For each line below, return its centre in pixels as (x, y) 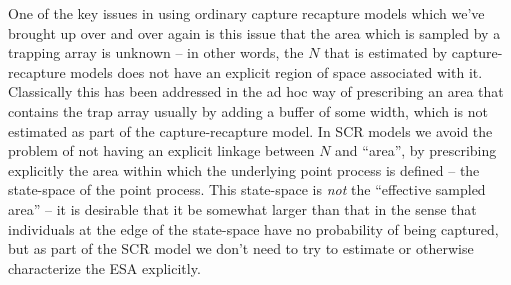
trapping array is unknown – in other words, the (156, 52)
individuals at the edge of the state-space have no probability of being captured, (253, 228)
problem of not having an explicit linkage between (161, 150)
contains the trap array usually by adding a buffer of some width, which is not (248, 110)
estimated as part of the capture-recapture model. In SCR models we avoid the (250, 130)
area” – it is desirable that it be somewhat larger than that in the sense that (242, 208)
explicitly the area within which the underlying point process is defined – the (244, 169)
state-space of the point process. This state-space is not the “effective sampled (247, 189)
